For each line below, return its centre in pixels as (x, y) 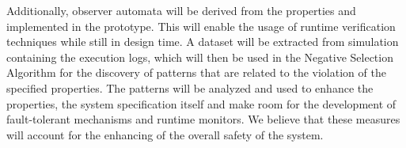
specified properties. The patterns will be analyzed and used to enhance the (190, 87)
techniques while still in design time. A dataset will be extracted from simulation (203, 42)
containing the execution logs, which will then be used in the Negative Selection (200, 57)
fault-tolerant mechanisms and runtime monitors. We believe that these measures (203, 119)
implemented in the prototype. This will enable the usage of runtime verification (201, 26)
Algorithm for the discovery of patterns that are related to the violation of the (196, 72)
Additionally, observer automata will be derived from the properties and (181, 10)
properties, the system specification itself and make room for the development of (201, 103)
